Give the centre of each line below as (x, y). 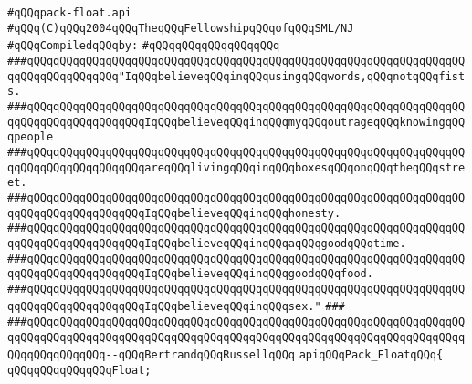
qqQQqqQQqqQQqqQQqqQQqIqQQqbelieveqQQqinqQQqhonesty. (174, 213)
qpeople (31, 137)
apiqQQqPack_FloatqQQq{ (371, 355)
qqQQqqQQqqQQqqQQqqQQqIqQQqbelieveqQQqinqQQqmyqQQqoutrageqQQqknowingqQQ (236, 122)
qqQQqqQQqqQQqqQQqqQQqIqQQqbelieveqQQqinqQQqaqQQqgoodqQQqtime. (207, 243)
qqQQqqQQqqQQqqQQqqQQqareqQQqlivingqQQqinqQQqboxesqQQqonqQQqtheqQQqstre (236, 167)
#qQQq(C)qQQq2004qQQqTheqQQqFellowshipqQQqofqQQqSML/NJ (181, 28)
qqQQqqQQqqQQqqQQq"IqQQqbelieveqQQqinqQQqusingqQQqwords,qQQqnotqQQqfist (236, 76)
